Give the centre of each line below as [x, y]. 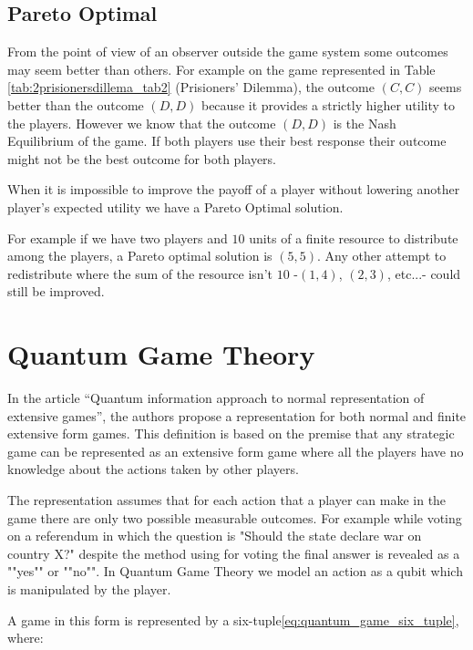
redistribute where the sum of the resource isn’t [140, 273]
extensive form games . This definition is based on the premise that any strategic [231, 433]
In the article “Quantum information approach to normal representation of [216, 398]
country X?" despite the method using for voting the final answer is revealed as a [234, 553]
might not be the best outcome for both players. [142, 158]
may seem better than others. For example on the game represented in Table [221, 69]
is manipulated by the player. [89, 588]
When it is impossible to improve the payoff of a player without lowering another [234, 189]
